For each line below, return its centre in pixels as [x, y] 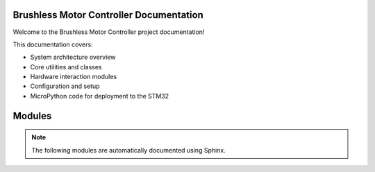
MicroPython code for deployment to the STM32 [100, 96]
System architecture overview [73, 57]
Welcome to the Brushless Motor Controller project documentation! [109, 32]
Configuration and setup [65, 86]
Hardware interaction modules [74, 77]
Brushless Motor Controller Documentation [108, 15]
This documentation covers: [53, 44]
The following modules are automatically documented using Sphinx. [128, 150]
